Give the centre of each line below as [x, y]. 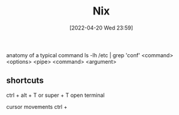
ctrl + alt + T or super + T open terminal [55, 95]
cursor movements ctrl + [37, 107]
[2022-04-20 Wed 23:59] [101, 28]
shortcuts [25, 80]
